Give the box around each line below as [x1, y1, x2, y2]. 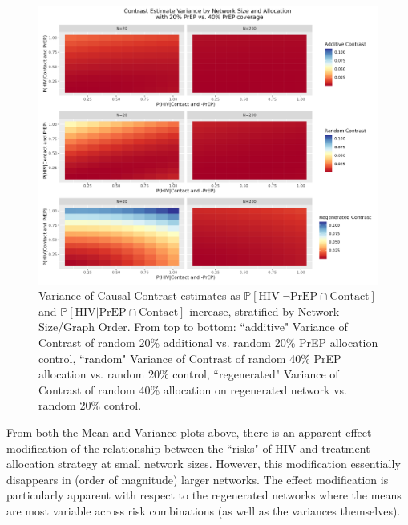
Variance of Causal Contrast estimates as [38, 287, 240, 304]
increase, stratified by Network [189, 302, 340, 319]
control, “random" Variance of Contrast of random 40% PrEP [38, 349, 341, 366]
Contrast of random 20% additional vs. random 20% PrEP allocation [38, 333, 378, 350]
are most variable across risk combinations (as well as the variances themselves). [6, 502, 401, 519]
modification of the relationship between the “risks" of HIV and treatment [6, 439, 370, 456]
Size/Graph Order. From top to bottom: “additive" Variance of [38, 318, 348, 335]
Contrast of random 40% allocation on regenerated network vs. [38, 381, 347, 398]
